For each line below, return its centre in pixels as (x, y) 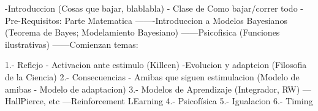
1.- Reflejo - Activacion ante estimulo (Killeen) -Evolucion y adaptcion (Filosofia (156, 65)
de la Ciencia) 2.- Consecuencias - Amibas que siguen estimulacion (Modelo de (152, 76)
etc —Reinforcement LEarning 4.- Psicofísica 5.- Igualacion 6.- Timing (181, 101)
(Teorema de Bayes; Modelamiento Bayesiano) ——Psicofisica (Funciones (142, 32)
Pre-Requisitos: (33, 20)
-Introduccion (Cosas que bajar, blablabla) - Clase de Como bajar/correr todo (151, 8)
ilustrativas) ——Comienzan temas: (72, 44)
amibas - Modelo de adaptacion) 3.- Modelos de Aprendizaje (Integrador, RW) (153, 89)
